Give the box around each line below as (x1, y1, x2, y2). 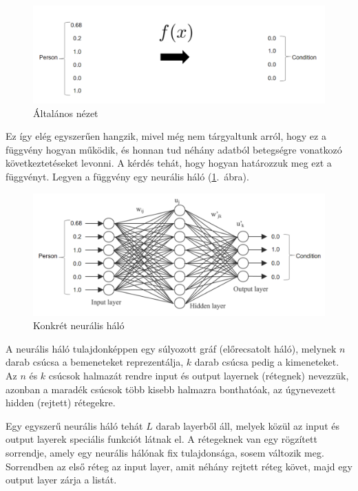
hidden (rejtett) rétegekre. (6, 395, 116, 410)
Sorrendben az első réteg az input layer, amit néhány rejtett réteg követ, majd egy (6, 459, 352, 473)
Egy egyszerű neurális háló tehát (6, 418, 143, 432)
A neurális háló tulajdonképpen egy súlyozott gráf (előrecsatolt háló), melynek (6, 341, 337, 355)
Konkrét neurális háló (33, 318, 125, 333)
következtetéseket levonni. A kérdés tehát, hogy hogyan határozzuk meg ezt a (6, 156, 332, 170)
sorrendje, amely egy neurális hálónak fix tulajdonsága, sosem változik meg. (6, 445, 324, 459)
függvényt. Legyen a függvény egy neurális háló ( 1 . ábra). (6, 169, 249, 183)
